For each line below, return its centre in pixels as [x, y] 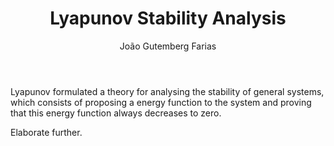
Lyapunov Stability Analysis [168, 18]
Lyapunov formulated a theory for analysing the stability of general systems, [167, 91]
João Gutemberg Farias [168, 46]
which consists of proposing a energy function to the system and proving [161, 102]
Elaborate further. [46, 132]
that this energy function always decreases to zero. [116, 113]
